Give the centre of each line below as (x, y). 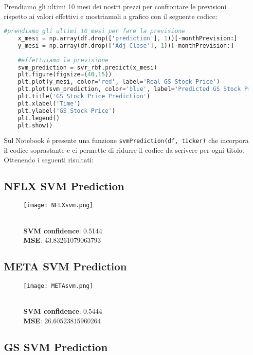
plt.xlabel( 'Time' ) (49, 103)
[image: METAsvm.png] (58, 286)
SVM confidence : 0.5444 (63, 311)
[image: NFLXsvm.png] (58, 205)
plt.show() (35, 125)
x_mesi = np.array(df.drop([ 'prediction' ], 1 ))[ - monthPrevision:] (127, 39)
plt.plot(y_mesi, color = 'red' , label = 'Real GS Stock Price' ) (119, 82)
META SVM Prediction (65, 266)
